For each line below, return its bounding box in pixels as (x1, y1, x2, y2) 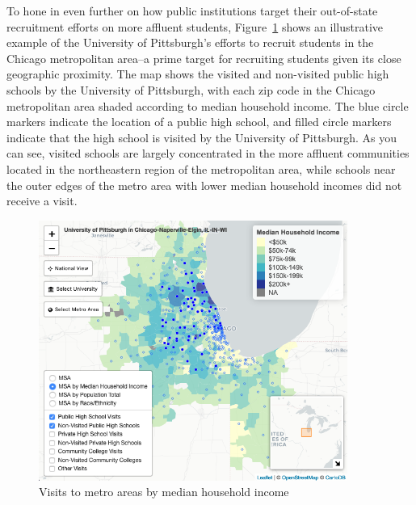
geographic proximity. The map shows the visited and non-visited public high (6, 65, 389, 82)
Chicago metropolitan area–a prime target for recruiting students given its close (6, 49, 401, 66)
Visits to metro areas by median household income (39, 483, 289, 500)
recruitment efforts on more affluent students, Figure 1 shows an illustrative (6, 18, 383, 35)
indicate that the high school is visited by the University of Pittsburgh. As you (6, 128, 397, 145)
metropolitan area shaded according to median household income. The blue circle (6, 97, 409, 114)
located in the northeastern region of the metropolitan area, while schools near (6, 160, 396, 177)
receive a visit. (6, 192, 78, 209)
